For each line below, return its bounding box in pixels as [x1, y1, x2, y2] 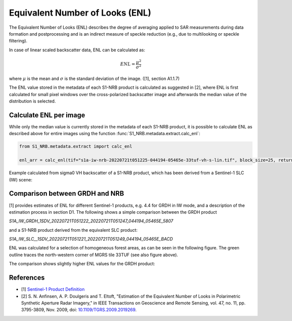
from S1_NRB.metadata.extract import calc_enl [19, 144, 132, 149]
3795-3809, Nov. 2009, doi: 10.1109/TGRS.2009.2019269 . [21, 307, 137, 313]
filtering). [9, 38, 28, 44]
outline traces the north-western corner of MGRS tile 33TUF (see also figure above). [9, 252, 179, 258]
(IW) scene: [9, 177, 33, 182]
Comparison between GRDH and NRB [9, 189, 124, 198]
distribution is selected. [9, 98, 56, 104]
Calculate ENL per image [9, 111, 85, 119]
